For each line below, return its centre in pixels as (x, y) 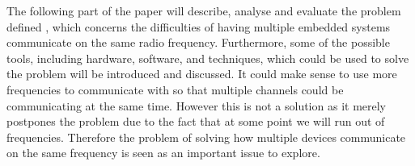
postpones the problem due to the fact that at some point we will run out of (196, 121)
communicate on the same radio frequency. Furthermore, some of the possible (198, 42)
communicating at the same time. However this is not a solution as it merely (196, 105)
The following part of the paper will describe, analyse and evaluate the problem (204, 10)
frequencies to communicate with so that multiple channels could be (175, 89)
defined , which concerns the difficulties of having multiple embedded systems (199, 26)
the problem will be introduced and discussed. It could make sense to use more (202, 74)
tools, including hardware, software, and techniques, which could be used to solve (208, 58)
